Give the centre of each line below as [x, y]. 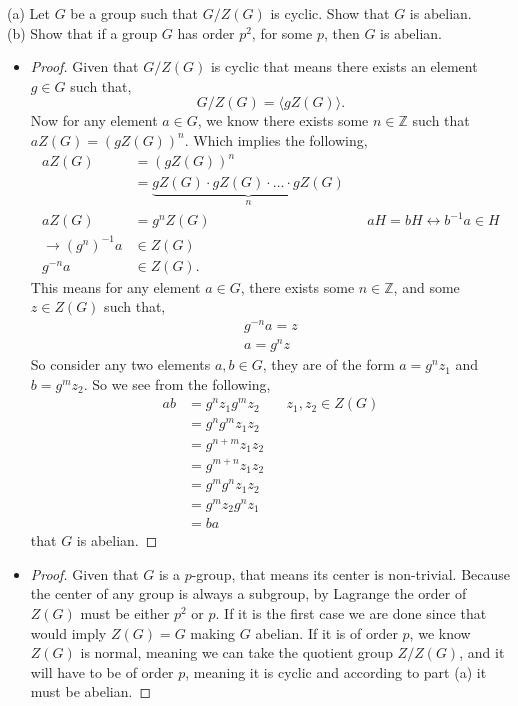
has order [206, 32]
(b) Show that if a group [82, 32]
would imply [68, 632]
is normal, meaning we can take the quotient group [236, 652]
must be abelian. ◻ [91, 691]
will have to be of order [102, 671]
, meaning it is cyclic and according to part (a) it [336, 671]
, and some [426, 286]
